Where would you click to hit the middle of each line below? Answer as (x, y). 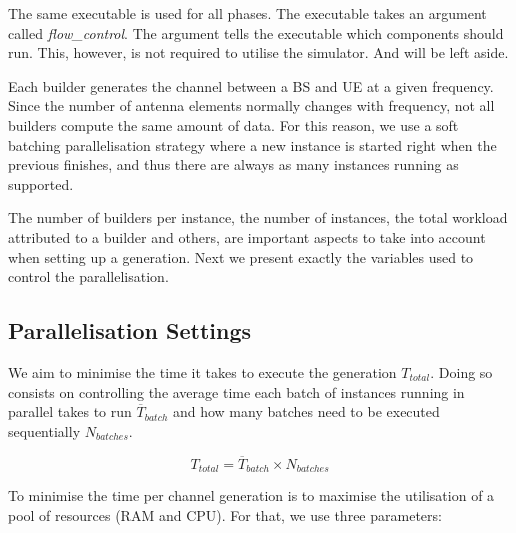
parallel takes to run (70, 411)
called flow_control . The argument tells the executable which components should (256, 32)
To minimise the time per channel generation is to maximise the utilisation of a (251, 494)
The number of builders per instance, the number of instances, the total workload (258, 217)
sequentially (44, 430)
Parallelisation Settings (130, 330)
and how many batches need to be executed (306, 411)
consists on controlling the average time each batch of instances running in (236, 391)
